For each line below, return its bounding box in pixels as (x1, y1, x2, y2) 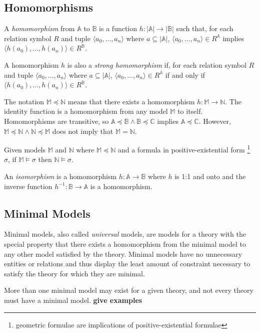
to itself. (177, 106, 203, 116)
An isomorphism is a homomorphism (4, 171, 117, 181)
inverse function (4, 181, 52, 191)
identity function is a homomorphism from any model (4, 106, 168, 116)
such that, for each (176, 23, 233, 34)
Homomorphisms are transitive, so (4, 115, 109, 126)
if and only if (165, 69, 205, 80)
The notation (4, 96, 44, 106)
